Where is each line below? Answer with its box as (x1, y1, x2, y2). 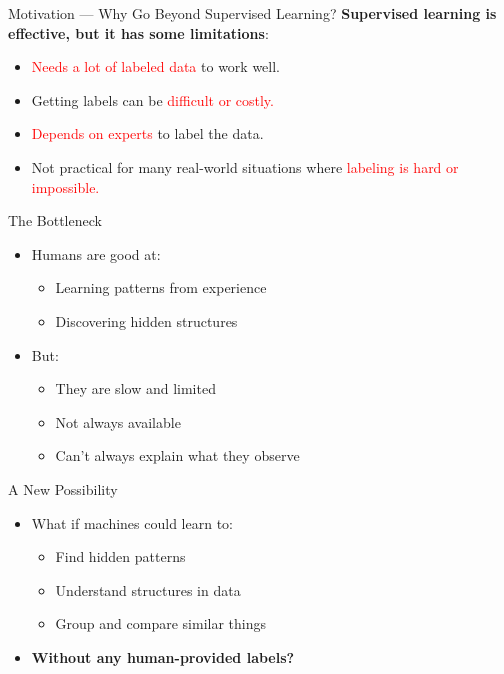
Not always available (55, 411, 181, 432)
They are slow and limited (55, 378, 216, 399)
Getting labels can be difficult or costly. (31, 89, 274, 110)
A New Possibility (8, 478, 118, 499)
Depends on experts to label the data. (31, 123, 264, 144)
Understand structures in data (55, 579, 241, 600)
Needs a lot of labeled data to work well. (31, 56, 281, 77)
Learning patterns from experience (55, 277, 267, 298)
